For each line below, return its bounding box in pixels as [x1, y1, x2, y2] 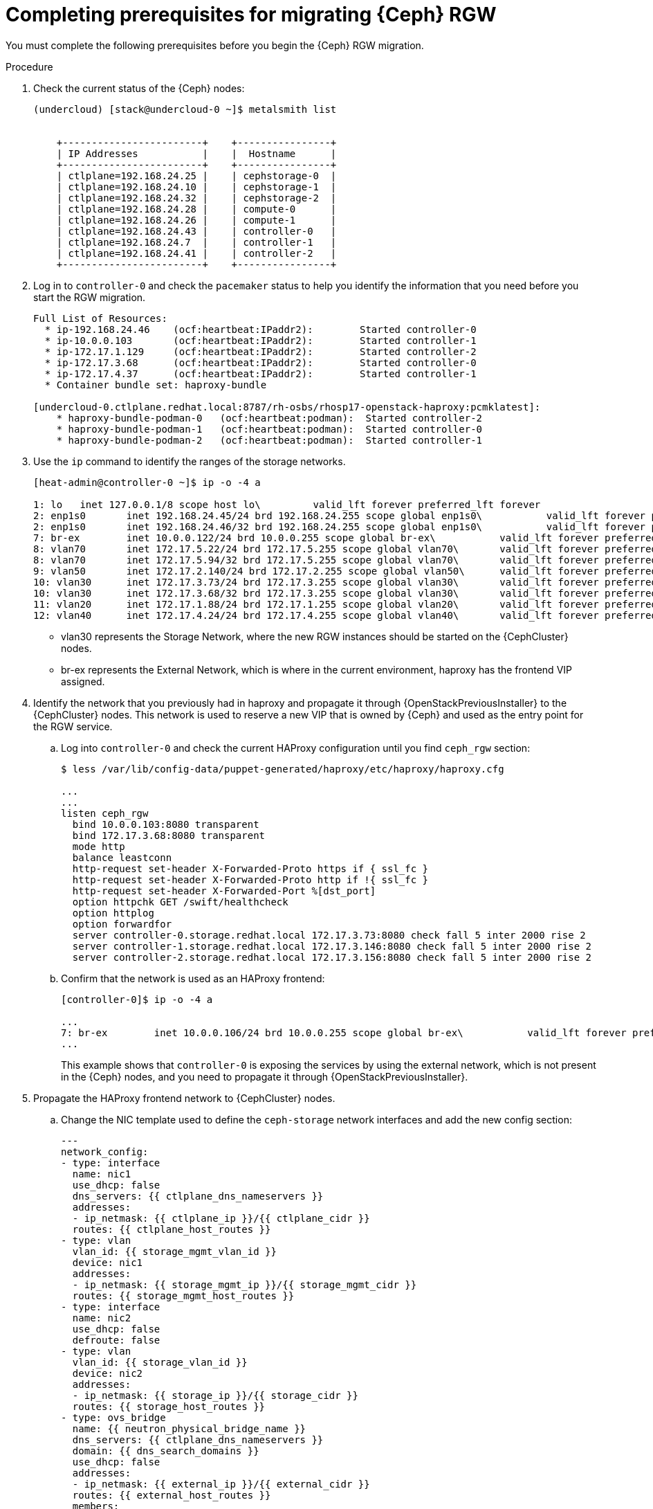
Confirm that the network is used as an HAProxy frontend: [61, 972, 325, 984]
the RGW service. [33, 720, 113, 732]
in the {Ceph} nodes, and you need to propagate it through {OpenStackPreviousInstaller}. [61, 1070, 468, 1083]
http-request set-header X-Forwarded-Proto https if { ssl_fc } [72, 862, 429, 874]
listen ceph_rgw [61, 807, 149, 819]
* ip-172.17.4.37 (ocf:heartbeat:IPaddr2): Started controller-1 [44, 368, 477, 379]
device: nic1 [72, 1256, 143, 1268]
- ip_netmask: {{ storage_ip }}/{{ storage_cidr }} [72, 1389, 358, 1401]
